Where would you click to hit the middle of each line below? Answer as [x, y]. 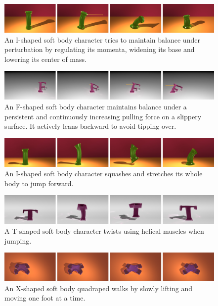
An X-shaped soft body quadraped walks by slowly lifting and [98, 288]
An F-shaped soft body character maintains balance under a [96, 106]
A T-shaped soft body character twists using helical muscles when [104, 231]
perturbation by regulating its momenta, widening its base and [100, 49]
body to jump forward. [39, 183]
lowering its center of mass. [45, 59]
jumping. [18, 240]
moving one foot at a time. [45, 298]
